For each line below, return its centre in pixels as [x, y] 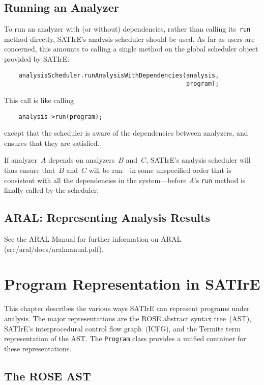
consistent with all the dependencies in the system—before [95, 180]
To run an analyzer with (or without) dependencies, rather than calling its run [127, 29]
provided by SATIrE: [37, 59]
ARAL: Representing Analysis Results [107, 217]
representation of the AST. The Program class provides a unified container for [125, 338]
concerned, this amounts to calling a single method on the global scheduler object [131, 49]
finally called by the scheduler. [52, 190]
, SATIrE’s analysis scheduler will [198, 160]
